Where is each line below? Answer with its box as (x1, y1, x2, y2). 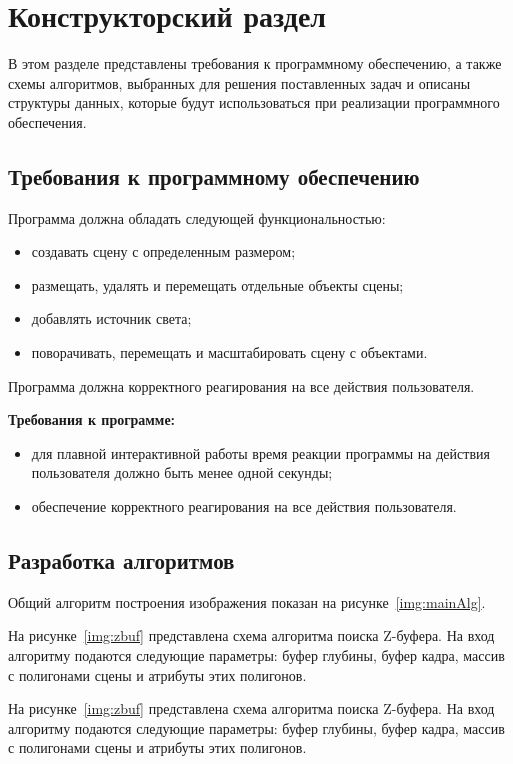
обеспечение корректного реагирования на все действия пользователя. (31, 496, 457, 517)
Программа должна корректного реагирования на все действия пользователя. (8, 375, 475, 396)
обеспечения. (8, 111, 87, 132)
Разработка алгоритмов (8, 545, 235, 576)
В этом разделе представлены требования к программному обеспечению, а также (8, 53, 502, 74)
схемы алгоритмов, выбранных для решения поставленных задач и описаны (8, 72, 471, 93)
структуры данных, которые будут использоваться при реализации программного (8, 92, 500, 113)
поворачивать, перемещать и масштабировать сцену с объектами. (31, 342, 428, 363)
